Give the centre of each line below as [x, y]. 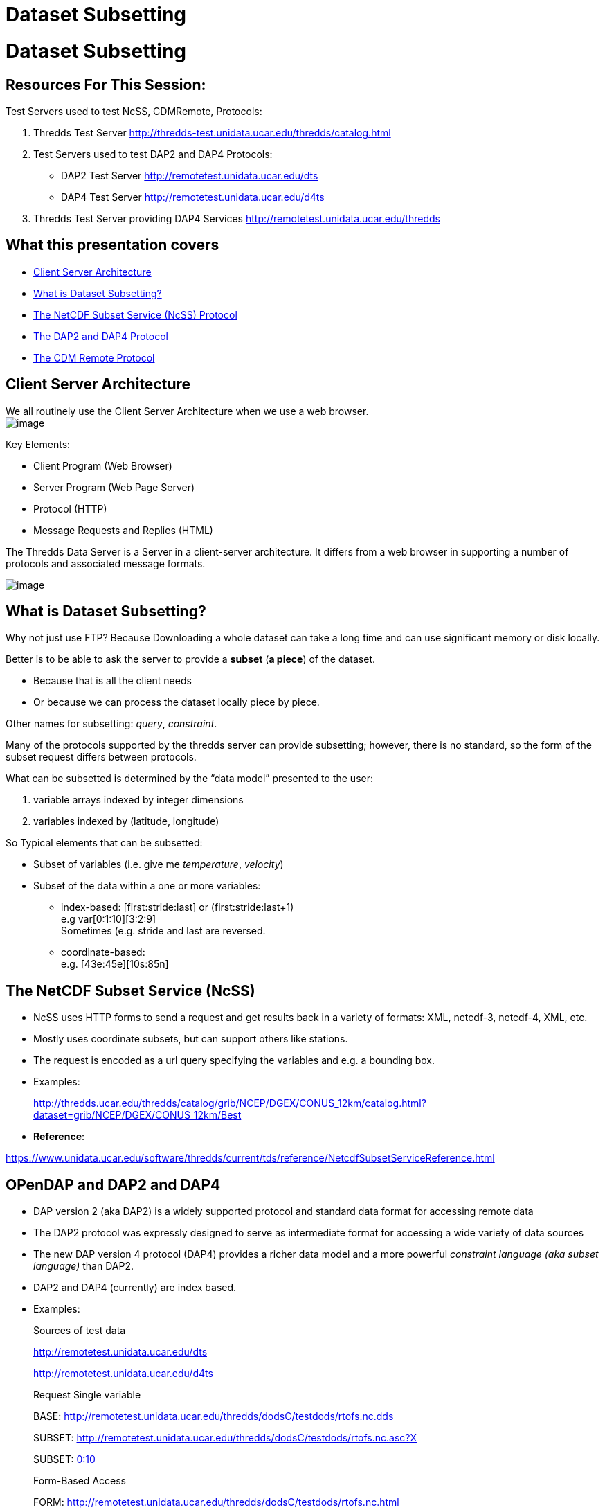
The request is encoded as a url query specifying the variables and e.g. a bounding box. [234, 1060]
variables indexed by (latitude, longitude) [126, 821]
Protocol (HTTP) [70, 508]
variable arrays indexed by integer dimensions [138, 800]
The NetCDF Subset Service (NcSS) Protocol [135, 314]
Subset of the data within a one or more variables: [147, 886]
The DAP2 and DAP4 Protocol [101, 336]
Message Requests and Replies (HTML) [123, 530]
